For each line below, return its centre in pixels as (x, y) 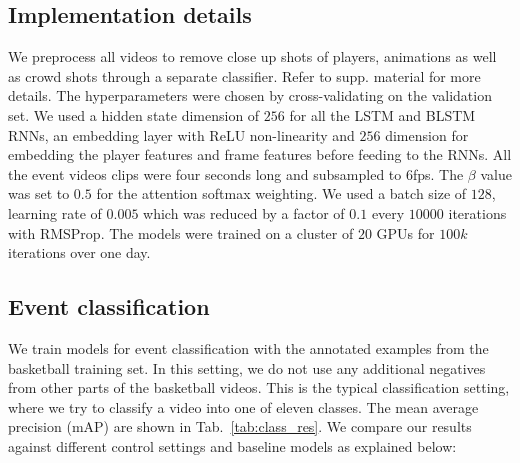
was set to (39, 193)
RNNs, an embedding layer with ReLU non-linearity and (181, 134)
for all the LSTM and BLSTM (382, 114)
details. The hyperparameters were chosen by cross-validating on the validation (250, 95)
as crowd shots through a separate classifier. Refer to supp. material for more (244, 75)
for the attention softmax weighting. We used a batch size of (281, 193)
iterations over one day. (79, 252)
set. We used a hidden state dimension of (134, 114)
